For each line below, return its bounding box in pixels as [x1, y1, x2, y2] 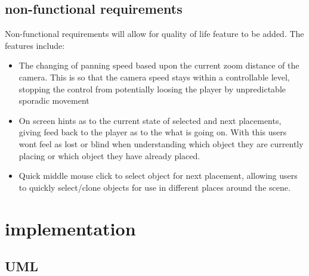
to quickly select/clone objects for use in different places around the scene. [18, 181, 291, 193]
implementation [5, 216, 136, 240]
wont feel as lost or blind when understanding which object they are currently [18, 137, 304, 150]
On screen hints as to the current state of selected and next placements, [18, 114, 282, 126]
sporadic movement [18, 94, 89, 107]
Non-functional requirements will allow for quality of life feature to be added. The [5, 27, 304, 40]
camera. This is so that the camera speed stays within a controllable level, [18, 70, 290, 83]
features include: [5, 39, 65, 51]
